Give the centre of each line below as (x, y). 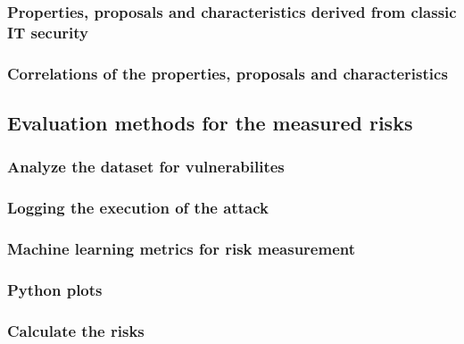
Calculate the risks (76, 330)
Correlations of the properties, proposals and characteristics (228, 73)
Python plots (55, 289)
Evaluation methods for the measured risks (210, 122)
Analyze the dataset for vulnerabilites (146, 167)
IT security (48, 32)
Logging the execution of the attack (138, 208)
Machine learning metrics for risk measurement (182, 248)
